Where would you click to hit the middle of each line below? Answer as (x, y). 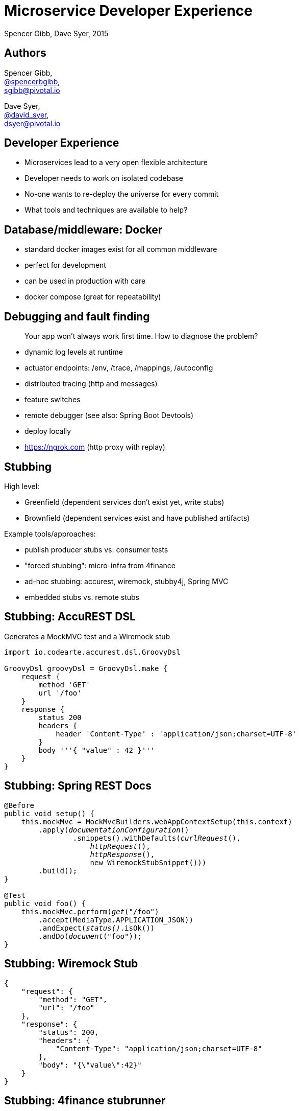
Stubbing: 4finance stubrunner (85, 1100)
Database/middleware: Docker (83, 229)
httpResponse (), (122, 854)
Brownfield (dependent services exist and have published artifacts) (137, 518)
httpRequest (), (120, 846)
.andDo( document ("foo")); (90, 936)
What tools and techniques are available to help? (106, 210)
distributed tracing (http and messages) (91, 384)
